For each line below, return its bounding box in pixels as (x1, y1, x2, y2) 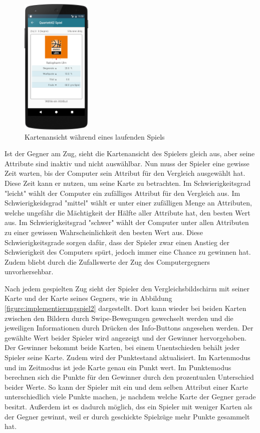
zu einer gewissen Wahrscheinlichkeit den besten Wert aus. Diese (5, 227, 203, 237)
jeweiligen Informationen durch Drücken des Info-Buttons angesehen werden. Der (5, 322, 253, 333)
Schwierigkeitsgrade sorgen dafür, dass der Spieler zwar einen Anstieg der (5, 237, 230, 247)
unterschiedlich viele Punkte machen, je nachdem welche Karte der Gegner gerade (5, 391, 256, 402)
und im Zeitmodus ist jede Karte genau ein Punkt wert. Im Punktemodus (5, 362, 231, 372)
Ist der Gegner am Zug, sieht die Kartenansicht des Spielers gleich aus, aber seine (5, 148, 255, 159)
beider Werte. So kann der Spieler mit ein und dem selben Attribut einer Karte (5, 381, 248, 392)
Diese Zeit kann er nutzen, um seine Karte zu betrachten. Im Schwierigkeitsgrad (5, 177, 250, 188)
